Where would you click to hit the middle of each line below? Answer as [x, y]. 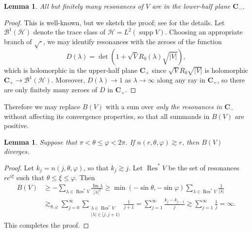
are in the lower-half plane [191, 6]
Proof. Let [19, 167]
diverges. [17, 151]
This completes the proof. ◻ [47, 225]
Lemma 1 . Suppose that [41, 141]
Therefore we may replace [42, 106]
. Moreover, [68, 80]
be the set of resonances [204, 167]
